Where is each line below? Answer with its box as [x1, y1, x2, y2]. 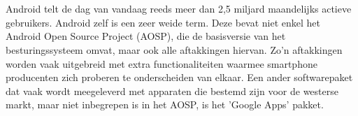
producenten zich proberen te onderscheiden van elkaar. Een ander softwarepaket [6, 70, 353, 85]
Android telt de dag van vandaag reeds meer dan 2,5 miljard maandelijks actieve [6, 1, 352, 16]
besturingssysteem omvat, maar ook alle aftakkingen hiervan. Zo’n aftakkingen [6, 42, 343, 57]
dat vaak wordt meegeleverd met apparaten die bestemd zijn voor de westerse [6, 83, 338, 98]
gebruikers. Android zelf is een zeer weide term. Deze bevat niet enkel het [6, 15, 321, 29]
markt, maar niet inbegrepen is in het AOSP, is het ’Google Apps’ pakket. [6, 97, 324, 112]
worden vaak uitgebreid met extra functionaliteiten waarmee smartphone [6, 56, 317, 71]
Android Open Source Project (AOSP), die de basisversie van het [6, 29, 286, 43]
